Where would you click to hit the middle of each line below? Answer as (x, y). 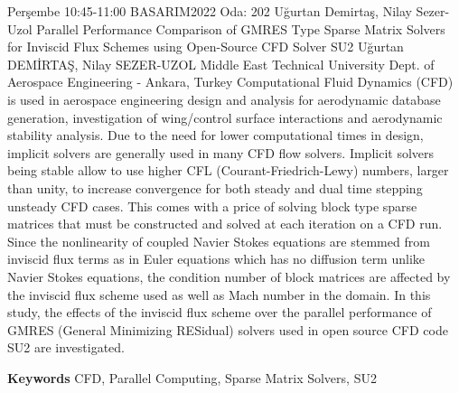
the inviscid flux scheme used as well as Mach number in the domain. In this (219, 294)
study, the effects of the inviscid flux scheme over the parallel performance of (220, 312)
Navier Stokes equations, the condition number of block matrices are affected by (229, 276)
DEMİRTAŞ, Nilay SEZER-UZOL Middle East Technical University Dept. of (221, 64)
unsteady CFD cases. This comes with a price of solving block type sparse (212, 206)
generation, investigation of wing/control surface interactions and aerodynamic (225, 117)
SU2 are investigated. (66, 347)
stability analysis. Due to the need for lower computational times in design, (215, 135)
